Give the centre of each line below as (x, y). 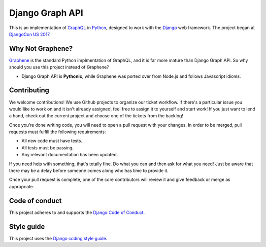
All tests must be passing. (48, 147)
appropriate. (22, 186)
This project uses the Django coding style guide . (58, 238)
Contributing (29, 90)
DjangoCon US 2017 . (30, 34)
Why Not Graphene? (41, 49)
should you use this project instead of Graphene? (59, 67)
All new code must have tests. (52, 141)
